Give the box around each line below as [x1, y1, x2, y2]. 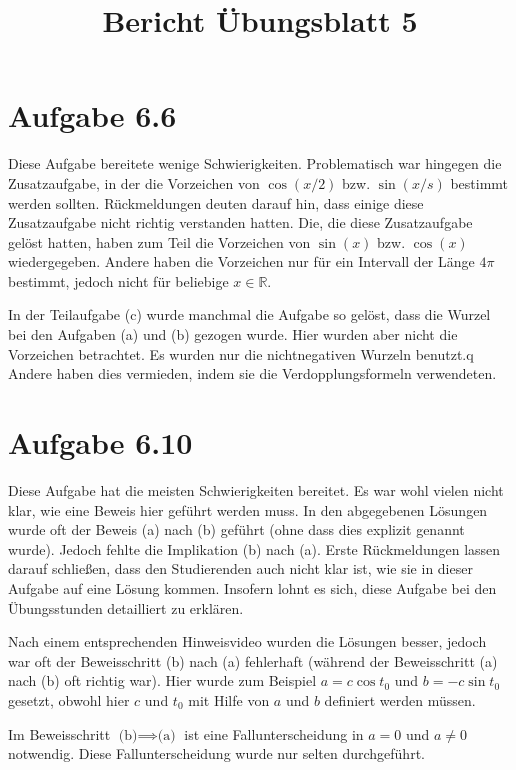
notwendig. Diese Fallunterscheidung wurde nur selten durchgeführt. [8, 743, 425, 764]
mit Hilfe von [188, 689, 270, 710]
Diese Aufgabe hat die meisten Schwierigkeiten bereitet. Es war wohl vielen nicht [8, 479, 504, 500]
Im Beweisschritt [8, 723, 111, 744]
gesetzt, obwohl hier [8, 689, 130, 710]
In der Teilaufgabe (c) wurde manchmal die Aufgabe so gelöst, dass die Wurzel [8, 304, 491, 325]
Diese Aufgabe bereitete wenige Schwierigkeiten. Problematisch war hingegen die [8, 153, 502, 174]
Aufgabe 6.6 [8, 95, 177, 136]
